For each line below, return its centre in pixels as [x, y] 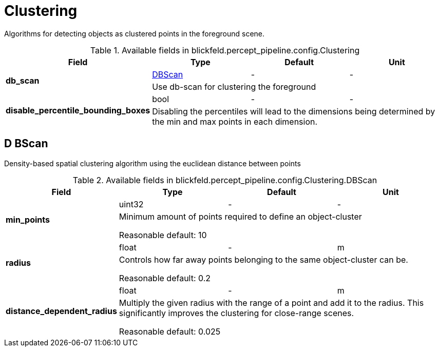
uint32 [131, 204]
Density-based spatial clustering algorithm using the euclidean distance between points [152, 163]
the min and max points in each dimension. [235, 121]
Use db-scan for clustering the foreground [234, 86]
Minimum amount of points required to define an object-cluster [240, 216]
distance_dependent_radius [61, 311]
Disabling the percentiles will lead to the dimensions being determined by [294, 111]
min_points [28, 219]
